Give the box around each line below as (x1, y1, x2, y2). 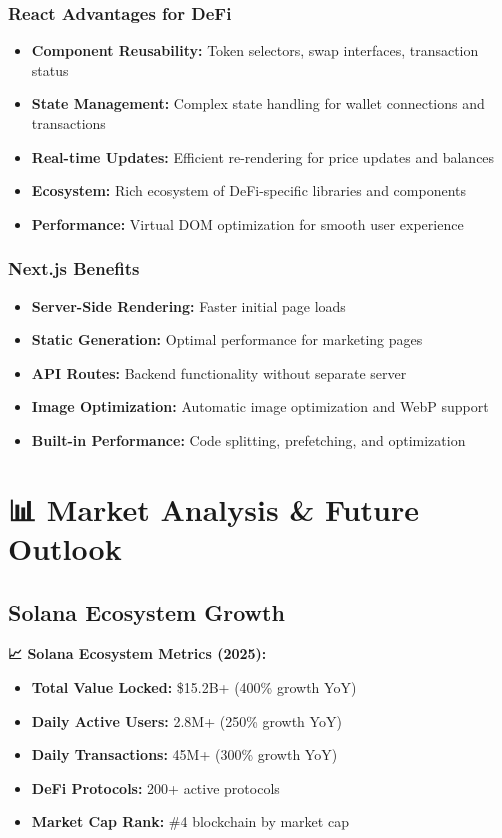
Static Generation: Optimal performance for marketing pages (31, 329, 423, 350)
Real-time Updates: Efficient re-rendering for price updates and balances (31, 146, 495, 167)
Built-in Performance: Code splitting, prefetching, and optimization (31, 429, 466, 450)
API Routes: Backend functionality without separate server (31, 362, 407, 383)
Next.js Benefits (8, 256, 140, 281)
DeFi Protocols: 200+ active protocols (31, 777, 280, 798)
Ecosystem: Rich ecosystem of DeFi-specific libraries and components (31, 180, 466, 201)
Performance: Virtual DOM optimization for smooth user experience (31, 213, 464, 234)
